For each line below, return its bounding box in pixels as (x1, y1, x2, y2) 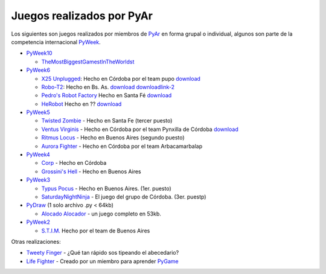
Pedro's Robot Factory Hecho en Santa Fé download (41, 92, 172, 99)
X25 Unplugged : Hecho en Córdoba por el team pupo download (41, 75, 200, 82)
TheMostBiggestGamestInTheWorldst (41, 58, 135, 65)
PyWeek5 (26, 109, 51, 116)
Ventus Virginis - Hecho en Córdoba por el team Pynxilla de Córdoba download (41, 126, 238, 133)
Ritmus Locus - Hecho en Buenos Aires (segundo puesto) (41, 134, 185, 141)
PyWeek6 (26, 66, 51, 74)
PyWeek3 (26, 176, 51, 183)
